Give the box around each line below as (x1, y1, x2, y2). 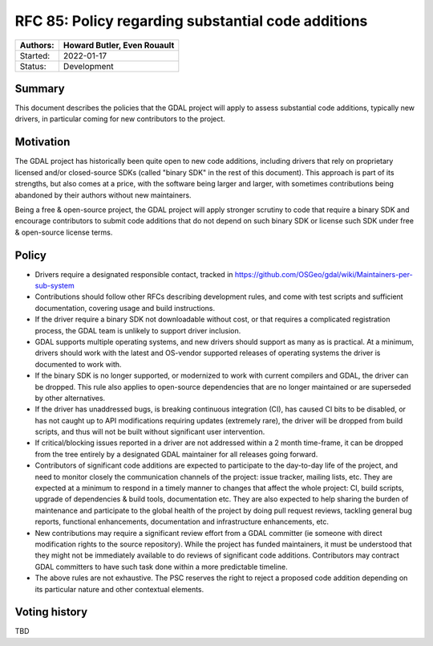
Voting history (14, 605, 88, 619)
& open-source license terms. (14, 227, 113, 237)
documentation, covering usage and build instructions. (34, 303, 216, 313)
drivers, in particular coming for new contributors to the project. (14, 114, 226, 124)
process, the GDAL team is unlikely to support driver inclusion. (34, 325, 241, 335)
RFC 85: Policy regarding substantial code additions (14, 12, 368, 30)
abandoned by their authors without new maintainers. (14, 190, 192, 200)
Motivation (14, 135, 71, 149)
